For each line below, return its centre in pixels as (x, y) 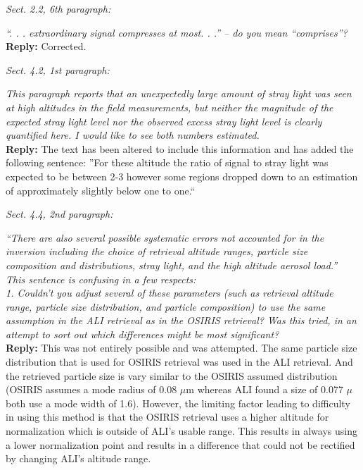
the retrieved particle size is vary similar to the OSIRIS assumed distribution (172, 375)
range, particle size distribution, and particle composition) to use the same (166, 306)
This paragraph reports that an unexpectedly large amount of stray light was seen (179, 93)
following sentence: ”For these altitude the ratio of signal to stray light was (167, 162)
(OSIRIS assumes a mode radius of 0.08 (91, 389)
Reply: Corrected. (46, 46)
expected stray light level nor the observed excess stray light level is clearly (164, 121)
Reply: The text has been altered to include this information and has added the (180, 148)
